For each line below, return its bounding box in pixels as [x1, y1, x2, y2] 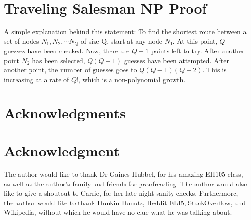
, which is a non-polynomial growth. [78, 74, 186, 84]
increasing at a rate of [4, 74, 69, 84]
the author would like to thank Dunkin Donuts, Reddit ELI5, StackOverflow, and [4, 197, 246, 207]
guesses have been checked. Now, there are [4, 46, 130, 56]
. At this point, [173, 35, 218, 46]
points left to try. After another [151, 46, 245, 56]
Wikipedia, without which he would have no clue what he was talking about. [4, 207, 232, 217]
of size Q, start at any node [80, 35, 162, 46]
